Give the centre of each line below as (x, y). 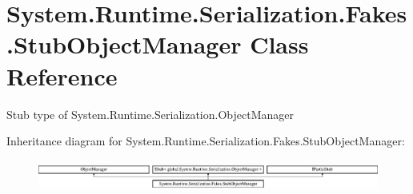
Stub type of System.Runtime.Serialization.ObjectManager (150, 114)
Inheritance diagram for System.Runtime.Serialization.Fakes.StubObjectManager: (206, 141)
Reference (62, 75)
